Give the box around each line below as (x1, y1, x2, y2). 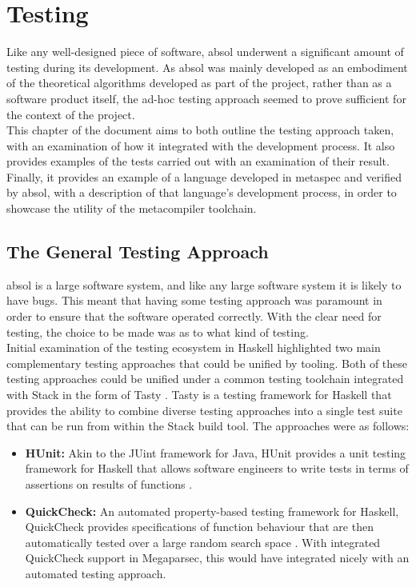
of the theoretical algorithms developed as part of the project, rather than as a (6, 74, 392, 91)
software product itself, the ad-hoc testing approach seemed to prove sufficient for (6, 90, 406, 106)
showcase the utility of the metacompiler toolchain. (6, 200, 257, 217)
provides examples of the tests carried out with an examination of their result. (6, 153, 390, 170)
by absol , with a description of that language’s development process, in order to (6, 184, 397, 201)
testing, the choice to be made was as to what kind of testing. (6, 323, 309, 340)
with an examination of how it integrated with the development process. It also (6, 137, 395, 154)
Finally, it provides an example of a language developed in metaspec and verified (6, 168, 402, 185)
